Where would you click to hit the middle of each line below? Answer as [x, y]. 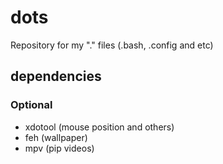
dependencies [56, 76]
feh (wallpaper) [56, 137]
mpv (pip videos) [59, 148]
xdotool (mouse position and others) [99, 127]
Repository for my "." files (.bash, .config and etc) [112, 45]
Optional [31, 105]
